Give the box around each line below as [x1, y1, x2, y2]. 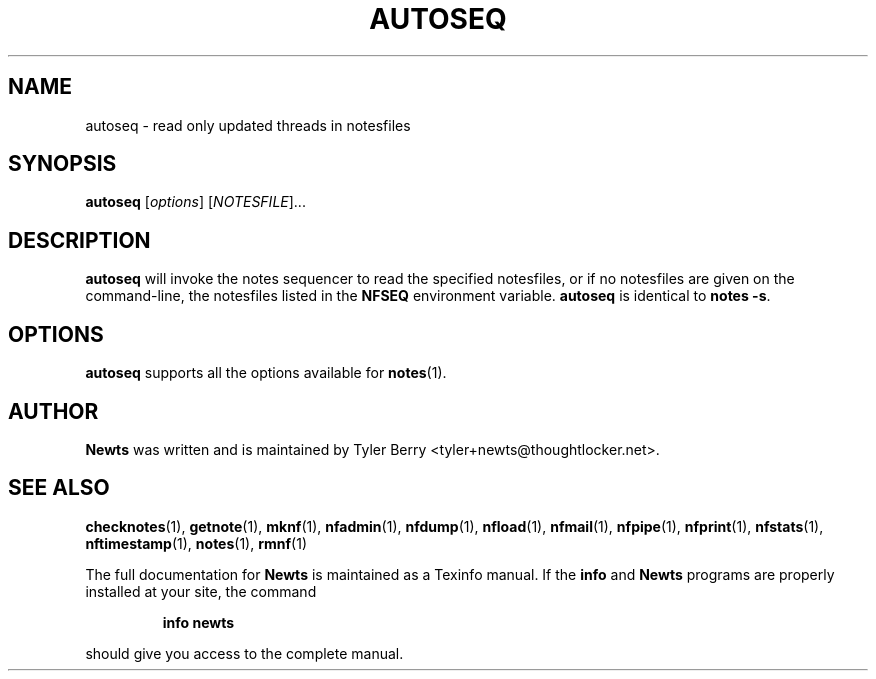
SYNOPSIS [8, 151, 117, 177]
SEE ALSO [8, 475, 110, 501]
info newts [162, 613, 235, 631]
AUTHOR [8, 398, 99, 424]
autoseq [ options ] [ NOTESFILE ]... [85, 193, 306, 211]
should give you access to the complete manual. [85, 644, 404, 662]
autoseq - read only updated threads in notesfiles [85, 116, 411, 134]
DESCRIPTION [8, 227, 151, 253]
